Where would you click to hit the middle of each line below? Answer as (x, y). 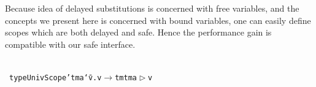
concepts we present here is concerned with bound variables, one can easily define (158, 20)
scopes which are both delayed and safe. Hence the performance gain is (138, 32)
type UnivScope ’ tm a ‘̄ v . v (56, 78)
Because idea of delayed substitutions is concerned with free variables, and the (152, 8)
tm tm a (126, 78)
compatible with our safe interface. (70, 44)
